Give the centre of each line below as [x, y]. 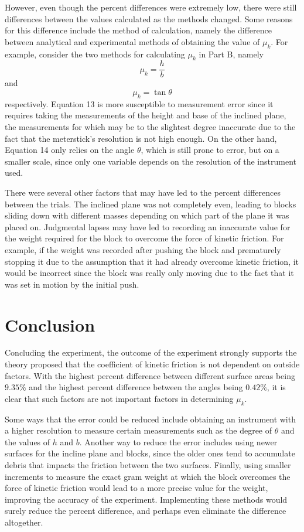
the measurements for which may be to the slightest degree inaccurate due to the [150, 127]
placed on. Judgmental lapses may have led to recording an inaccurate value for [148, 226]
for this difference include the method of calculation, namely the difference [138, 30]
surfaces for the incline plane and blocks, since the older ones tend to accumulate [150, 453]
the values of [28, 441]
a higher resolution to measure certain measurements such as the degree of [139, 430]
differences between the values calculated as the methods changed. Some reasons [149, 18]
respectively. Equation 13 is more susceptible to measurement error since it [139, 103]
